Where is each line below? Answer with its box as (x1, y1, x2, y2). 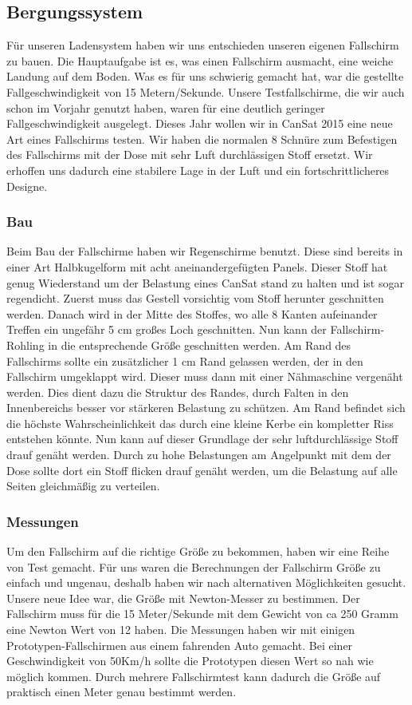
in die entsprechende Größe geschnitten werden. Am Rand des (48, 336, 351, 353)
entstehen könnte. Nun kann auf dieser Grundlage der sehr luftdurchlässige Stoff (6, 430, 398, 447)
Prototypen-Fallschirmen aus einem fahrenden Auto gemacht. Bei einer (6, 636, 353, 653)
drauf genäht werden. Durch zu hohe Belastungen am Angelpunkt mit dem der (6, 446, 391, 463)
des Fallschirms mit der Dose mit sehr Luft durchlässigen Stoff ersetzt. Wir (6, 146, 373, 163)
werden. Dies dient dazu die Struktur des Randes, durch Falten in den (6, 383, 349, 400)
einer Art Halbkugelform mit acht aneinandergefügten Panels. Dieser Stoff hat (6, 258, 388, 275)
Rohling (6, 336, 45, 353)
